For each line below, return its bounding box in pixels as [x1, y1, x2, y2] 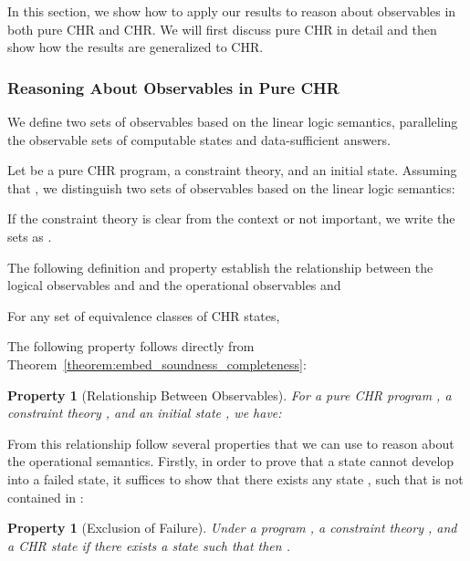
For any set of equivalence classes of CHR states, [7, 306, 280, 325]
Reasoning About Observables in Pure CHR [7, 76, 339, 99]
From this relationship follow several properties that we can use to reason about [7, 433, 454, 452]
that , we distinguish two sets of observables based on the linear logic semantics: [7, 178, 455, 197]
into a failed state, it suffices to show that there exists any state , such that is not [7, 469, 464, 488]
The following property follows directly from [7, 337, 255, 356]
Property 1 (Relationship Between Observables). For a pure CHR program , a [7, 385, 452, 404]
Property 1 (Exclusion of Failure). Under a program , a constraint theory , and [7, 518, 457, 537]
